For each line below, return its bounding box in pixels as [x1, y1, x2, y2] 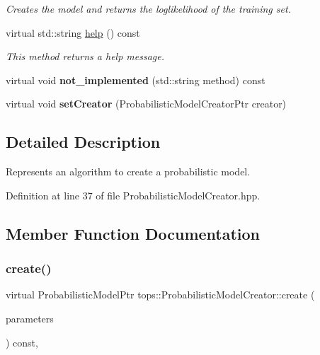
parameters [6, 310, 54, 325]
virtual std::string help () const [6, 25, 140, 40]
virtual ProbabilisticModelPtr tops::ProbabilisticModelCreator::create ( [6, 287, 315, 302]
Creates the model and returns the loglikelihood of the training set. [6, 1, 291, 16]
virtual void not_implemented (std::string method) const [6, 72, 265, 87]
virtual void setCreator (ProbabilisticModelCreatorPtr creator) [6, 96, 287, 111]
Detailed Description [6, 131, 161, 153]
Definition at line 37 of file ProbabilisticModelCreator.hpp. [6, 187, 261, 202]
